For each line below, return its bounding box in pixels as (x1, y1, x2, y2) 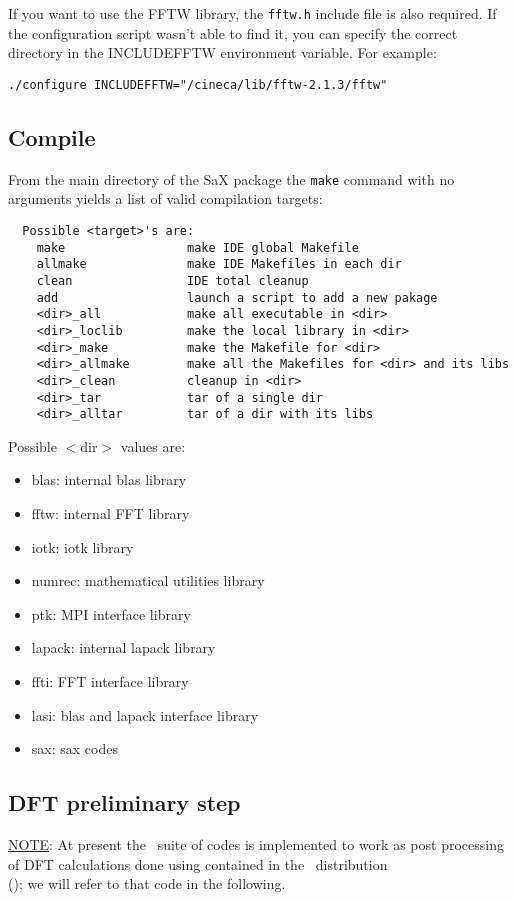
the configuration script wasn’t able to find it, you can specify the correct (8, 22, 458, 43)
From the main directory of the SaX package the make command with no (8, 168, 455, 189)
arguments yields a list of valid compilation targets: (8, 188, 323, 209)
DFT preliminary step (8, 787, 241, 818)
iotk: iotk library (31, 536, 134, 557)
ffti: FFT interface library (31, 670, 189, 691)
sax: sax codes (31, 738, 118, 759)
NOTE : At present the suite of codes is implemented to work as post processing (8, 833, 504, 854)
